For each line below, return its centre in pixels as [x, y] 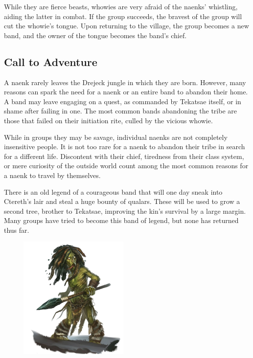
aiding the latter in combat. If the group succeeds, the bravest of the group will [123, 16]
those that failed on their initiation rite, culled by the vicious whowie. [108, 120]
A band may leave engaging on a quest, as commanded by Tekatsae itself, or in [123, 101]
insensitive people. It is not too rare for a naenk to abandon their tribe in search [125, 146]
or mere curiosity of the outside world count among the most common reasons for [126, 166]
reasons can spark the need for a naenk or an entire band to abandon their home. [126, 92]
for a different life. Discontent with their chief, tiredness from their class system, [124, 156]
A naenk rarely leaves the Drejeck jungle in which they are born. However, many [125, 82]
